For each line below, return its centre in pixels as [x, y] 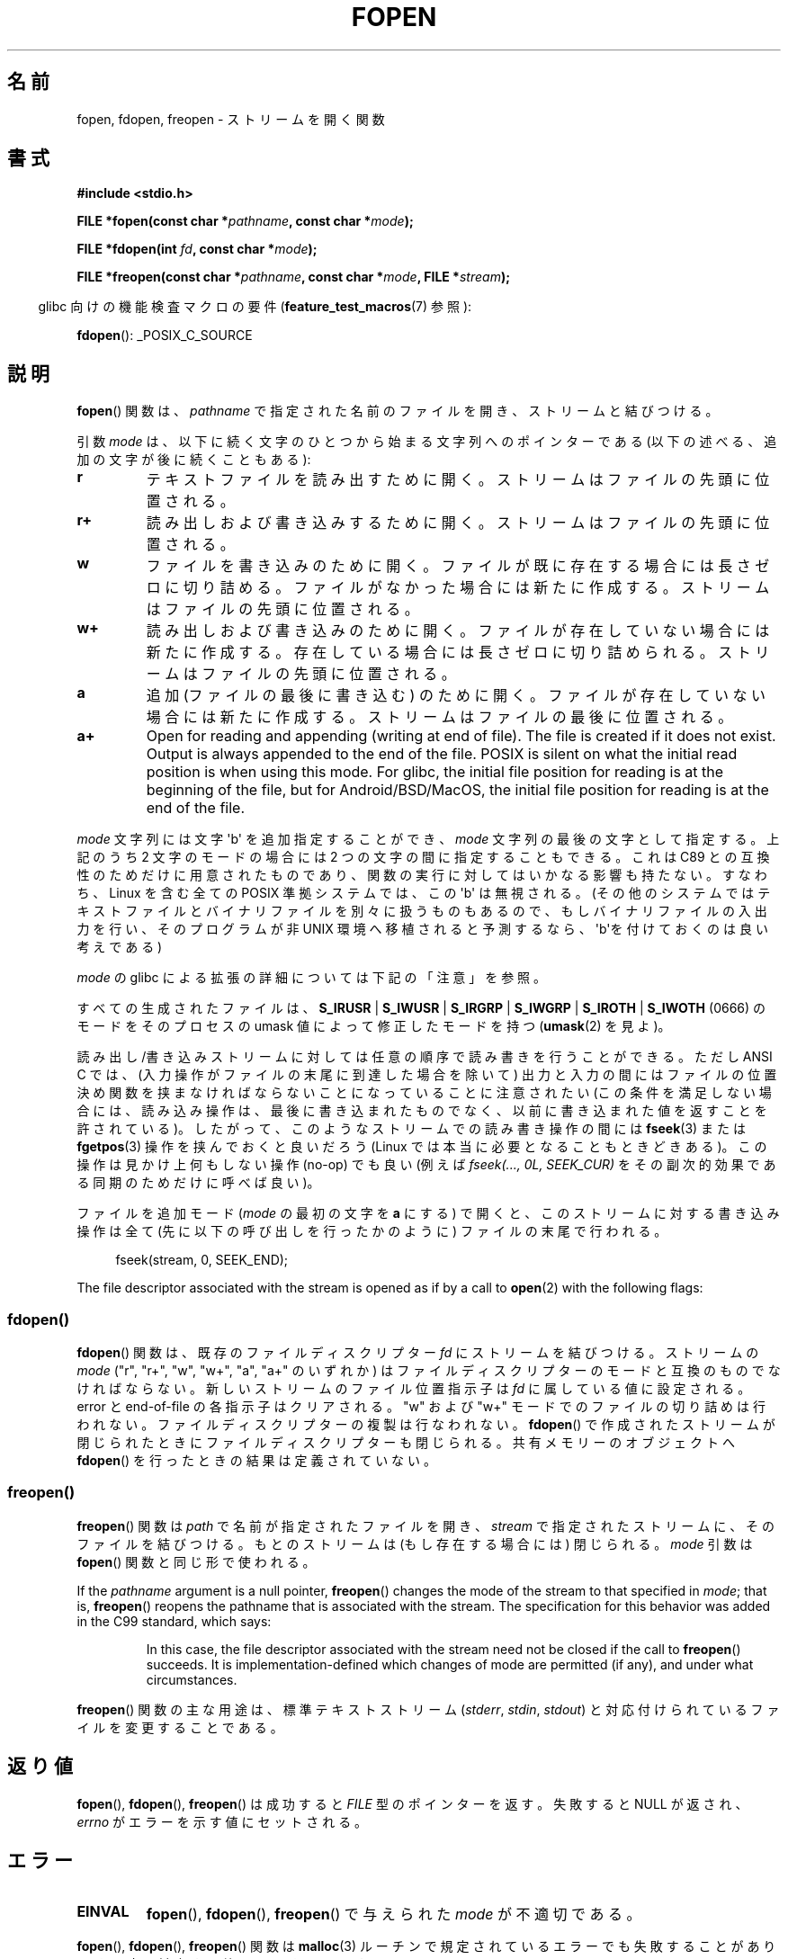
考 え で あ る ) [120, 947]
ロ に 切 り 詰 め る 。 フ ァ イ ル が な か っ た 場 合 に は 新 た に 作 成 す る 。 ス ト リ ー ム [458, 588]
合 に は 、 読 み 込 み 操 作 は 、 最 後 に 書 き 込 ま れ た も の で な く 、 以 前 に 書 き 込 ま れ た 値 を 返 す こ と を [422, 1111]
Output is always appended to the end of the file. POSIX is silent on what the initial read [442, 754]
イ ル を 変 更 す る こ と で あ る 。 [180, 1727]
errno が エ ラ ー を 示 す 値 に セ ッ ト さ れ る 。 [222, 1821]
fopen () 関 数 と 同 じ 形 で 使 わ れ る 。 [196, 1561]
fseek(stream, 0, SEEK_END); [202, 1260]
